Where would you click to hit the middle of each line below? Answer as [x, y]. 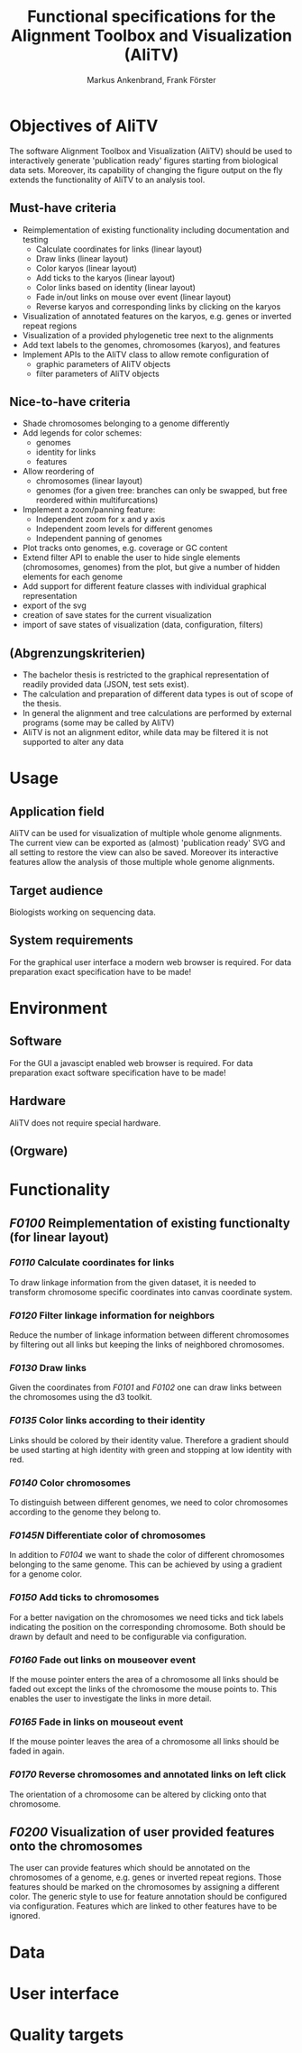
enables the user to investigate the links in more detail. [110, 1699]
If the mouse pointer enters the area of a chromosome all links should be [144, 1679]
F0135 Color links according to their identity [107, 1421]
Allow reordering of [58, 472]
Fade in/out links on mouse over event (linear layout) [133, 297]
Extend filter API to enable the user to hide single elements [131, 557]
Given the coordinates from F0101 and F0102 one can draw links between [146, 1387]
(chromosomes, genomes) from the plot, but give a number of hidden [151, 567]
